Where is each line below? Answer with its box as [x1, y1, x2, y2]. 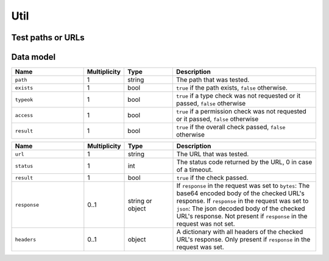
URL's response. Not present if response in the [176, 212, 308, 221]
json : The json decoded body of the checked [176, 204, 305, 213]
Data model [11, 52, 56, 62]
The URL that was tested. [176, 150, 249, 159]
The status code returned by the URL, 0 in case [176, 158, 313, 166]
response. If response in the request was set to [176, 197, 309, 206]
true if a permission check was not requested [175, 107, 307, 116]
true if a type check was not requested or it [175, 91, 301, 100]
